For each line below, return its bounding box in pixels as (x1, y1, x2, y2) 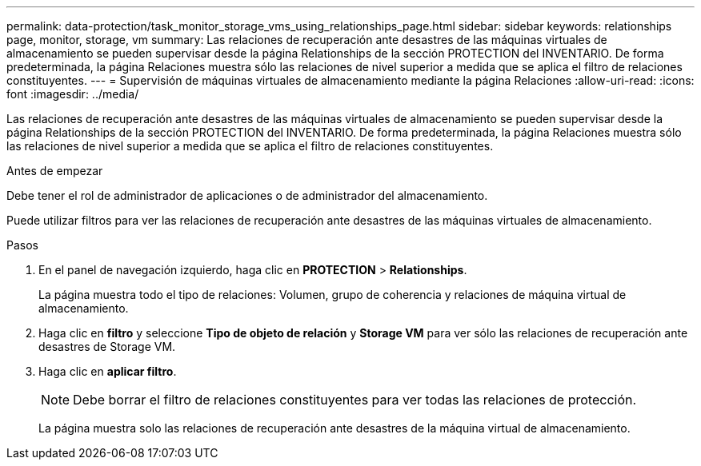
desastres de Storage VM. (38, 340, 176, 353)
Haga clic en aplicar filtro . (38, 364, 177, 378)
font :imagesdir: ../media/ (6, 87, 139, 101)
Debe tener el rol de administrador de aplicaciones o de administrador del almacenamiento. (6, 189, 488, 202)
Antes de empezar (6, 164, 103, 177)
